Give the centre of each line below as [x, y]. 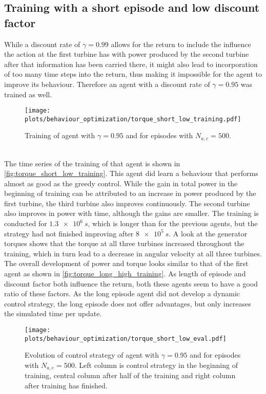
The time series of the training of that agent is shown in [92, 163]
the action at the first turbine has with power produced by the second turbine [127, 54]
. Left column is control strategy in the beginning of [156, 365]
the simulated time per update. [53, 313]
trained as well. [28, 94]
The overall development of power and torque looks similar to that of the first [126, 263]
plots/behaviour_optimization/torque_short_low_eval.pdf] [126, 338]
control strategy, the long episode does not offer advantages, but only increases [128, 303]
